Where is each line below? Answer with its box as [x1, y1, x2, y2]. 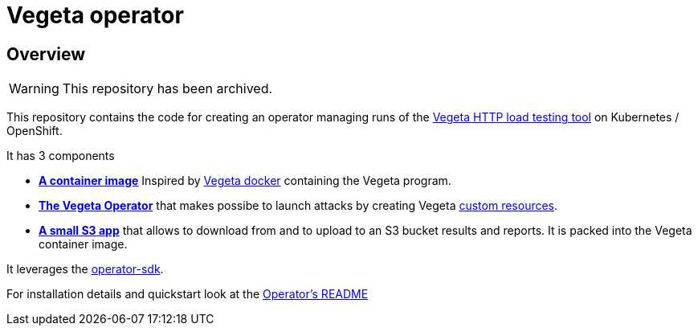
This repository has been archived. [62, 80, 273, 97]
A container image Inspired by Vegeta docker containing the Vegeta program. [39, 174, 451, 188]
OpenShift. [6, 124, 63, 138]
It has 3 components [6, 149, 115, 163]
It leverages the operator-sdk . [6, 262, 164, 277]
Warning [9, 80, 59, 97]
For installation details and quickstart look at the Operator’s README [6, 287, 369, 301]
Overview [6, 43, 86, 64]
